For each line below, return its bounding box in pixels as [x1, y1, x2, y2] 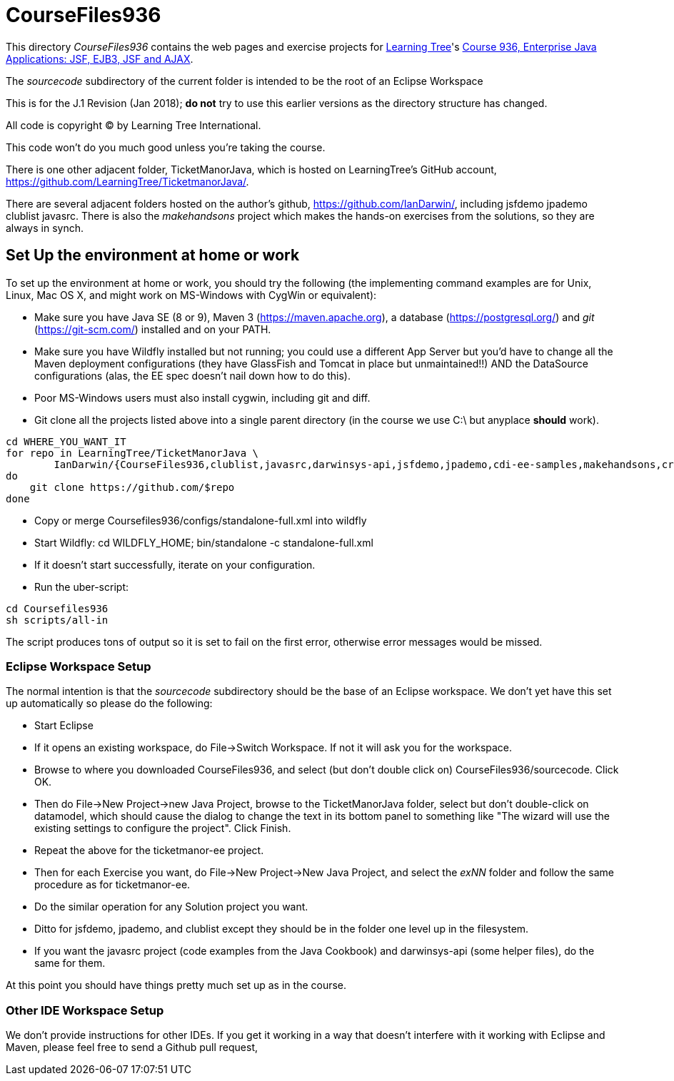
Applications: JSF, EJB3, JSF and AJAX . [6, 52, 193, 65]
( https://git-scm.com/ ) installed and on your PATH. [34, 323, 271, 335]
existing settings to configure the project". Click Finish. [34, 822, 291, 835]
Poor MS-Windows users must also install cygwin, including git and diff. [34, 391, 371, 404]
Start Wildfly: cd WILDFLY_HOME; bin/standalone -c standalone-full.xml [34, 536, 373, 549]
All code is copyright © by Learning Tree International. [6, 118, 261, 131]
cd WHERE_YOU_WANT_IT [6, 435, 126, 447]
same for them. [34, 957, 106, 970]
